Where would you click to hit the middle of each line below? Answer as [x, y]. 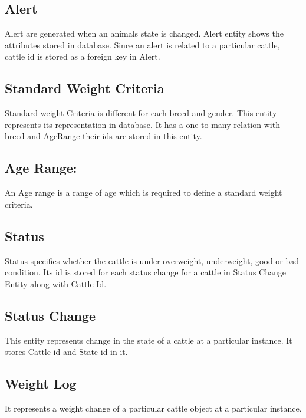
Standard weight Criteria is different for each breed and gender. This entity [141, 113]
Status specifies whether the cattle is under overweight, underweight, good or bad [152, 260]
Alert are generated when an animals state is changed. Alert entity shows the [144, 33]
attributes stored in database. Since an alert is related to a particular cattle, [142, 45]
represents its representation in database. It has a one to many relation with [142, 124]
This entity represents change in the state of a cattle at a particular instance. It [149, 340]
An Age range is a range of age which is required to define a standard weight [144, 192]
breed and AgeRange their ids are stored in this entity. [103, 136]
